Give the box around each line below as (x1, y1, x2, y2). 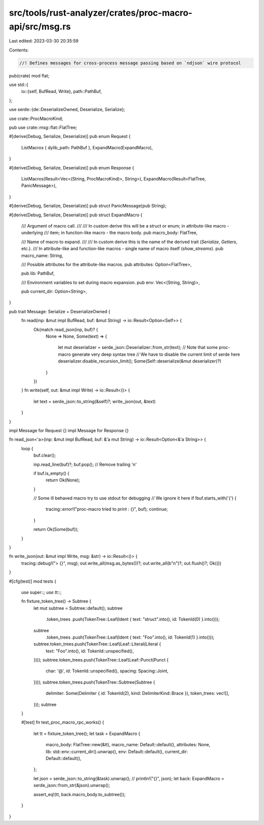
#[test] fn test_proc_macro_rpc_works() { (21, 719, 105, 725)
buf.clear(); (33, 453, 56, 458)
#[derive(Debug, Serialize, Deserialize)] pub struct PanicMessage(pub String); (9, 203, 167, 209)
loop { (21, 445, 34, 451)
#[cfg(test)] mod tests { (9, 578, 56, 584)
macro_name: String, (21, 252, 64, 258)
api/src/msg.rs (9, 21, 71, 32)
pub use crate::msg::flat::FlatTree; (9, 125, 77, 131)
